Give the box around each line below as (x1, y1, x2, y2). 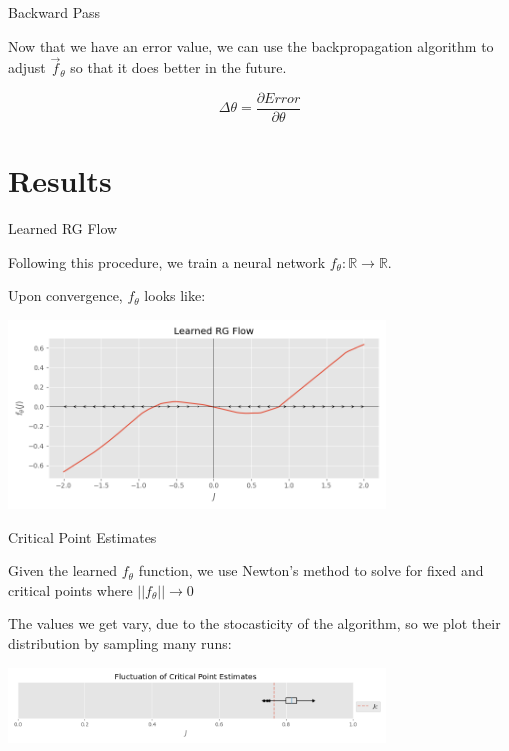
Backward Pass (8, 2, 100, 22)
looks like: (144, 285, 206, 306)
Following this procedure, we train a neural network (8, 251, 326, 272)
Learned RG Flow (8, 218, 118, 239)
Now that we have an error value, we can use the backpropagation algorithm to (8, 35, 494, 56)
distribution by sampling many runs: (8, 632, 232, 653)
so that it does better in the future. (70, 57, 287, 78)
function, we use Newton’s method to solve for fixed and (138, 560, 484, 581)
